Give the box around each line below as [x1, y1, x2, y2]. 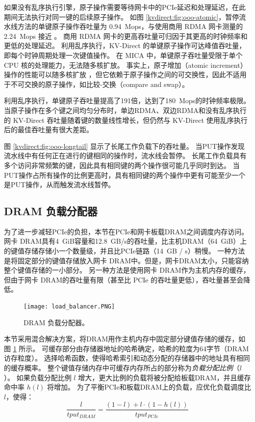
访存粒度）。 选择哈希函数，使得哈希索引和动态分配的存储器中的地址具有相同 [4, 353, 250, 363]
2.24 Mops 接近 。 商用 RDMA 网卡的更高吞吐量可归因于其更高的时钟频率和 [4, 30, 248, 41]
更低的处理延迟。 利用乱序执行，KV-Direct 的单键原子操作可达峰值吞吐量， [4, 40, 246, 51]
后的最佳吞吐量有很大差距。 [4, 124, 93, 135]
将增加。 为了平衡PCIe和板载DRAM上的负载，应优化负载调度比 [47, 382, 251, 392]
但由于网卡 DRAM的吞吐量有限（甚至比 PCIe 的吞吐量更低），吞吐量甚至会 [4, 274, 244, 284]
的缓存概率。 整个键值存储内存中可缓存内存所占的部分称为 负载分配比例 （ [4, 363, 240, 373]
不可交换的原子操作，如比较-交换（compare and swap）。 [10, 79, 189, 89]
